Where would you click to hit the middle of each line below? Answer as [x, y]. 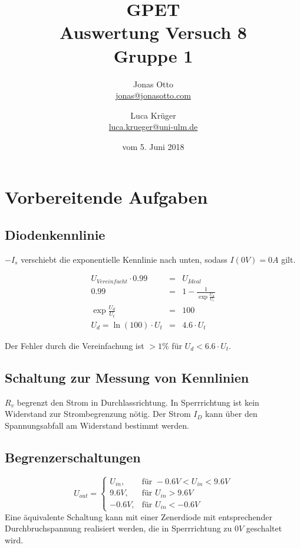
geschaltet [264, 528]
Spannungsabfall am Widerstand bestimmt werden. [97, 425]
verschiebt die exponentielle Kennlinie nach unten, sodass [124, 259]
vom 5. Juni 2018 [153, 146]
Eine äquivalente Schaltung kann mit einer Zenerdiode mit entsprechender [139, 516]
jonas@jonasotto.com [153, 95]
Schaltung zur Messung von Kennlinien [127, 377]
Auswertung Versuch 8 [153, 32]
